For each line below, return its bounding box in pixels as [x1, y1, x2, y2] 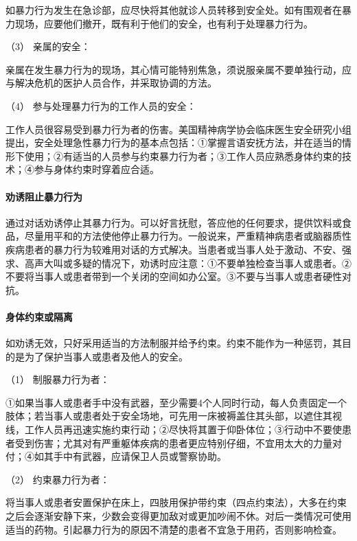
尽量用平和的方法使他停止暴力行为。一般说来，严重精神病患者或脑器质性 [24, 229, 352, 243]
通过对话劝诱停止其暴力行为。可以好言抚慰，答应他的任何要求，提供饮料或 [5, 215, 342, 229]
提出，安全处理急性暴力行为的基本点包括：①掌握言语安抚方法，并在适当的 [5, 135, 342, 150]
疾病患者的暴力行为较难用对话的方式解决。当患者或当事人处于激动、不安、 [5, 242, 342, 256]
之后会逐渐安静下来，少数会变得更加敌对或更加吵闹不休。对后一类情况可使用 [5, 509, 352, 523]
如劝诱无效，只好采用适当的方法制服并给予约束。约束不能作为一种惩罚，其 [5, 336, 342, 350]
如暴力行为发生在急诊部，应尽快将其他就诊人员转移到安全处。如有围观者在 [5, 3, 342, 16]
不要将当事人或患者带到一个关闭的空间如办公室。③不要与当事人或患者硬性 [5, 269, 342, 284]
